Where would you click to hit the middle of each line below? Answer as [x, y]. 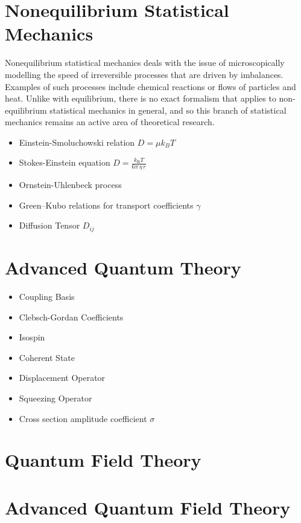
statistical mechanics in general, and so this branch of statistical [168, 110]
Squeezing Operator [55, 398]
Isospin [32, 337]
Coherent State [47, 357]
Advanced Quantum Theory [123, 268]
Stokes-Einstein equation [65, 162]
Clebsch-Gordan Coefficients [71, 317]
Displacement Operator [62, 378]
